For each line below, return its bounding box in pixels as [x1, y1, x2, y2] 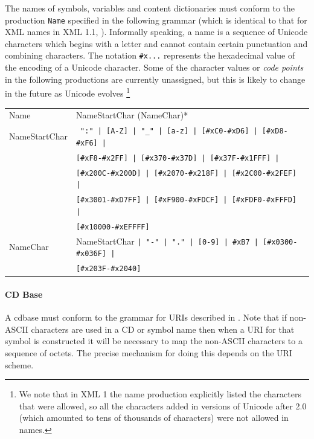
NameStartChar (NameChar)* [75, 109, 188, 121]
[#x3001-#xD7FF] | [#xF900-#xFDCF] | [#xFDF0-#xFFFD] [75, 196, 297, 205]
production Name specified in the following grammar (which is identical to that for [5, 13, 307, 26]
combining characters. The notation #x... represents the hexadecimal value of [5, 49, 295, 62]
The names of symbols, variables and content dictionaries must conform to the [5, 2, 295, 14]
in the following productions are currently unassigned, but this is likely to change [5, 72, 306, 85]
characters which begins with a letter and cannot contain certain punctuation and [5, 37, 308, 50]
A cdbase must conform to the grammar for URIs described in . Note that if [5, 311, 287, 324]
